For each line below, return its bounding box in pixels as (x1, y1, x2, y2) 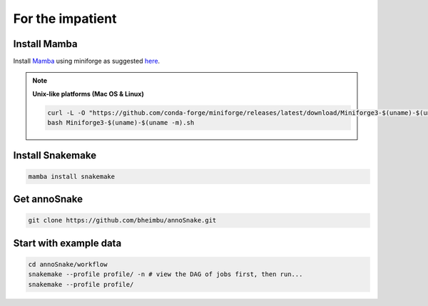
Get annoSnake (13, 193, 83, 205)
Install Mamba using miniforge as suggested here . (13, 57, 160, 66)
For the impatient (13, 11, 117, 26)
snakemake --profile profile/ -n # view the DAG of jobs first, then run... (28, 270, 303, 278)
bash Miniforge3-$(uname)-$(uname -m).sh (47, 118, 195, 127)
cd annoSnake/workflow (28, 260, 108, 268)
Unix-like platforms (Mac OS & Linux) (32, 89, 144, 98)
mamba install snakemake (28, 172, 116, 180)
